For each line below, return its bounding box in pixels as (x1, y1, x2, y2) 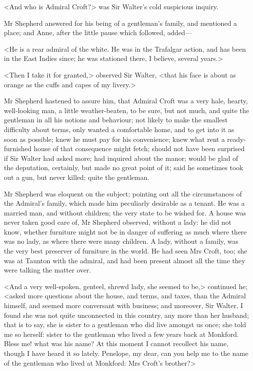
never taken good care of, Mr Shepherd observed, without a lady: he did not (4, 217, 232, 227)
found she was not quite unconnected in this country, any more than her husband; (4, 310, 249, 320)
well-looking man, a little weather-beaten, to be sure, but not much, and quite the (4, 105, 249, 115)
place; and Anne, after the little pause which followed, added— (4, 27, 192, 38)
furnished (4, 143, 32, 154)
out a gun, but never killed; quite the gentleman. (4, 172, 150, 182)
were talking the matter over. (4, 265, 91, 275)
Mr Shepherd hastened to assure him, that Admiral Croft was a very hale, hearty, (4, 96, 248, 106)
